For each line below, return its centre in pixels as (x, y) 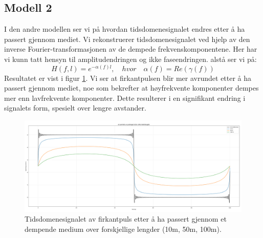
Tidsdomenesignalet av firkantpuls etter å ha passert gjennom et (126, 219)
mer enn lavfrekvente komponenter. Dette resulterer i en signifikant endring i (125, 98)
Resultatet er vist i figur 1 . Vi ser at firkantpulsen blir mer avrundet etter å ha (128, 78)
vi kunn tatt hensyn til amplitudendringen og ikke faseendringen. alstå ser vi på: (130, 59)
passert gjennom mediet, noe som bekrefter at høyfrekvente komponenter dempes (131, 88)
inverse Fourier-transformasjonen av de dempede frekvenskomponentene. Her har (131, 49)
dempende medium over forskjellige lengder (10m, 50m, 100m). (123, 229)
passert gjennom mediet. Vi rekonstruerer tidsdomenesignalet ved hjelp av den (127, 39)
